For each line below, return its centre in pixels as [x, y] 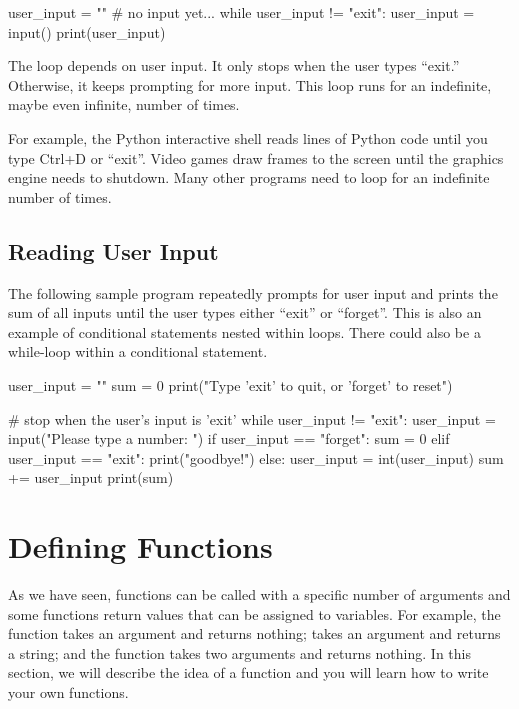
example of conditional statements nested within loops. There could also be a [244, 331]
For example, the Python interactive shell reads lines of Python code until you [248, 137]
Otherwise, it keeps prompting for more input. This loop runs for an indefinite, [250, 84]
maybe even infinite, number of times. [124, 104]
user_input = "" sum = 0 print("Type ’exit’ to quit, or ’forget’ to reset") [230, 384]
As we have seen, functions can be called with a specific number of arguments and [259, 594]
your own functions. [68, 691]
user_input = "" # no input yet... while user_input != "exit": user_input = [241, 12]
